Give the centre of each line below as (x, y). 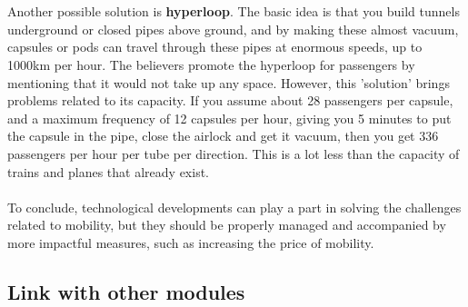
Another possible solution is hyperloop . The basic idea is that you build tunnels (234, 11)
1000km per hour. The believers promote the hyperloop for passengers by (211, 64)
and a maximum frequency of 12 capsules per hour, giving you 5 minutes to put (229, 118)
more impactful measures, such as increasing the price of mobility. (191, 242)
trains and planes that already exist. (108, 171)
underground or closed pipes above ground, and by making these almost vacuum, (233, 29)
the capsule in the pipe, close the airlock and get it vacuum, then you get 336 (223, 136)
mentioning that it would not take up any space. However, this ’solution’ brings (229, 82)
